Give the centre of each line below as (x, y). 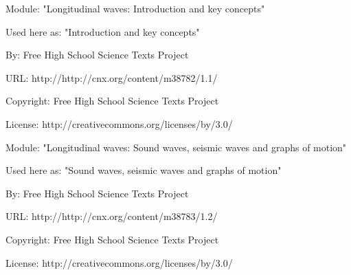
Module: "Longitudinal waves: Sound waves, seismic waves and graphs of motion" (176, 147)
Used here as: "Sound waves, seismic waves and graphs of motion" (144, 170)
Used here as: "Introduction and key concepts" (103, 31)
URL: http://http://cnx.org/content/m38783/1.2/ (112, 216)
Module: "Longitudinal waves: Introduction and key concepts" (135, 8)
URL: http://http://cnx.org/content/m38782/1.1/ (112, 77)
